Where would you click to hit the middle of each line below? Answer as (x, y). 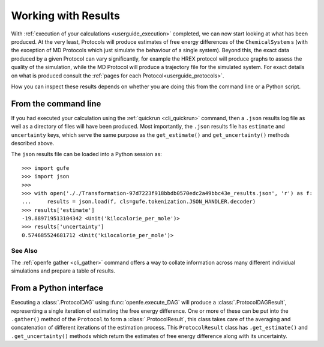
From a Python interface (57, 288)
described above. (33, 143)
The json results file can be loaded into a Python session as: (86, 154)
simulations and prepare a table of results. (63, 271)
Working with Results (65, 16)
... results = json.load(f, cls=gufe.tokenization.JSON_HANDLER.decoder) (139, 202)
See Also (24, 250)
